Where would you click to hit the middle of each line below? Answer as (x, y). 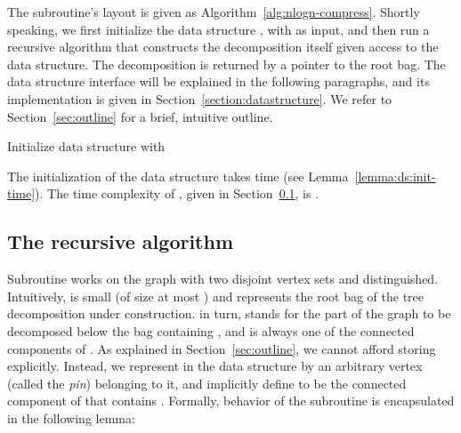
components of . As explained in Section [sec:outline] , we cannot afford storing (222, 348)
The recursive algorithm (121, 241)
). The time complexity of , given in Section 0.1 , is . (177, 193)
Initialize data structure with (86, 146)
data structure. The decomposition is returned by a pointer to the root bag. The (226, 64)
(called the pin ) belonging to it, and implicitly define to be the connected (207, 383)
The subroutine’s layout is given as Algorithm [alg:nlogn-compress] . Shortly (214, 12)
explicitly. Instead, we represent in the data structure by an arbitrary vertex (215, 366)
